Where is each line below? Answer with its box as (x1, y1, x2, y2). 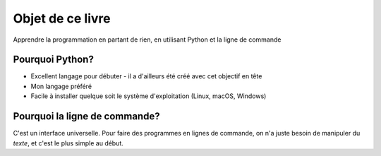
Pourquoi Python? (13, 54, 95, 66)
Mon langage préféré (30, 82, 92, 90)
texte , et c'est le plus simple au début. (13, 138, 123, 148)
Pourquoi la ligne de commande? (13, 110, 160, 123)
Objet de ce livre (13, 11, 111, 26)
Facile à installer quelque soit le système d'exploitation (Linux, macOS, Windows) (30, 92, 267, 100)
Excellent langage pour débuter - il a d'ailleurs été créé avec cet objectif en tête (30, 72, 262, 80)
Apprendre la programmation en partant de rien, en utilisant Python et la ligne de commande (13, 35, 282, 44)
